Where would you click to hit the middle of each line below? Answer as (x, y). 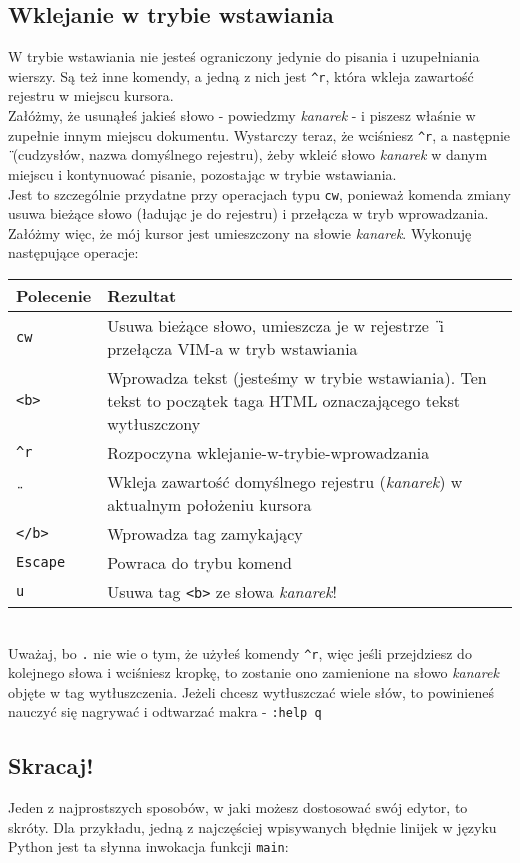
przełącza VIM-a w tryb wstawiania (232, 348)
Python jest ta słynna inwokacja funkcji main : (148, 846)
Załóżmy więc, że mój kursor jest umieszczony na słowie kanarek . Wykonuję (240, 232)
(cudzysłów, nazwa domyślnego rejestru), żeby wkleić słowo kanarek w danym (250, 154)
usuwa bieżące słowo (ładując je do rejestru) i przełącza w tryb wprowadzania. (248, 213)
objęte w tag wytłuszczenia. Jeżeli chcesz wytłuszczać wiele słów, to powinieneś (251, 691)
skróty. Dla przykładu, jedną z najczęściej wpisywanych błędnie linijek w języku (252, 826)
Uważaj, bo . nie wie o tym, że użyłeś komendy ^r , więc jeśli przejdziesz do (240, 652)
